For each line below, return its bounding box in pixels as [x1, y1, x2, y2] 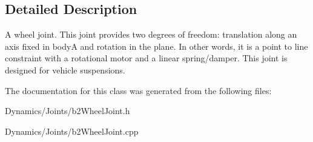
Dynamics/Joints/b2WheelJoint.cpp [5, 124, 139, 137]
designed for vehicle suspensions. [5, 63, 125, 76]
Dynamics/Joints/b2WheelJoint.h [5, 104, 130, 117]
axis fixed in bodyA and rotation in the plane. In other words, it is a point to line [5, 39, 308, 52]
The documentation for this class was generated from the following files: [5, 84, 272, 96]
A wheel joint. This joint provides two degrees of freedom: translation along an [5, 28, 297, 41]
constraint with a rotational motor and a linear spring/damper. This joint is [5, 52, 288, 64]
